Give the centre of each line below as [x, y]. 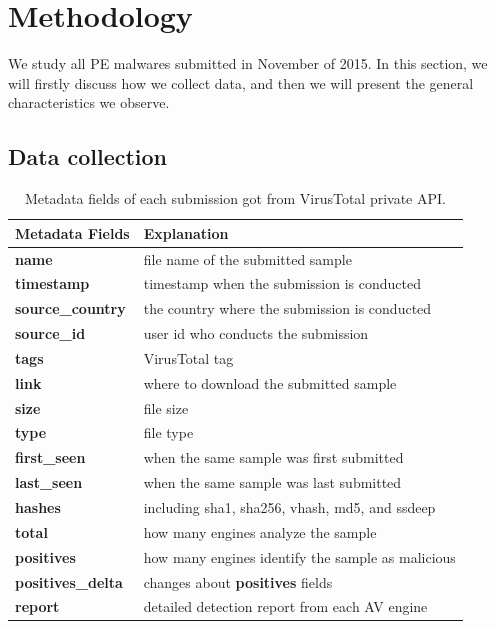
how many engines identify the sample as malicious [299, 556]
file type [168, 432]
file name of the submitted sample [247, 258]
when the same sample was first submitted [273, 457]
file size [166, 407]
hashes [38, 506]
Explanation [186, 232]
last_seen [49, 482]
